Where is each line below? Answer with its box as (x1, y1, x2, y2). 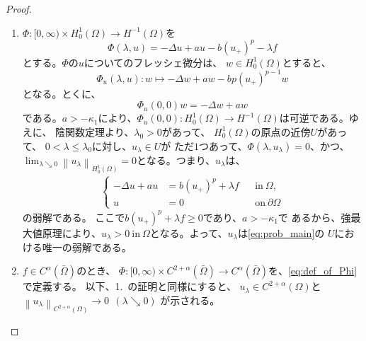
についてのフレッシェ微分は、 (84, 54, 223, 69)
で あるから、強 (278, 209, 351, 224)
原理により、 (42, 225, 101, 240)
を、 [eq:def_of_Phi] (268, 263, 358, 278)
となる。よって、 (149, 225, 228, 240)
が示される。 (160, 292, 220, 307)
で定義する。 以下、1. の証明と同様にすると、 (22, 279, 236, 294)
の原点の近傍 (251, 124, 311, 139)
